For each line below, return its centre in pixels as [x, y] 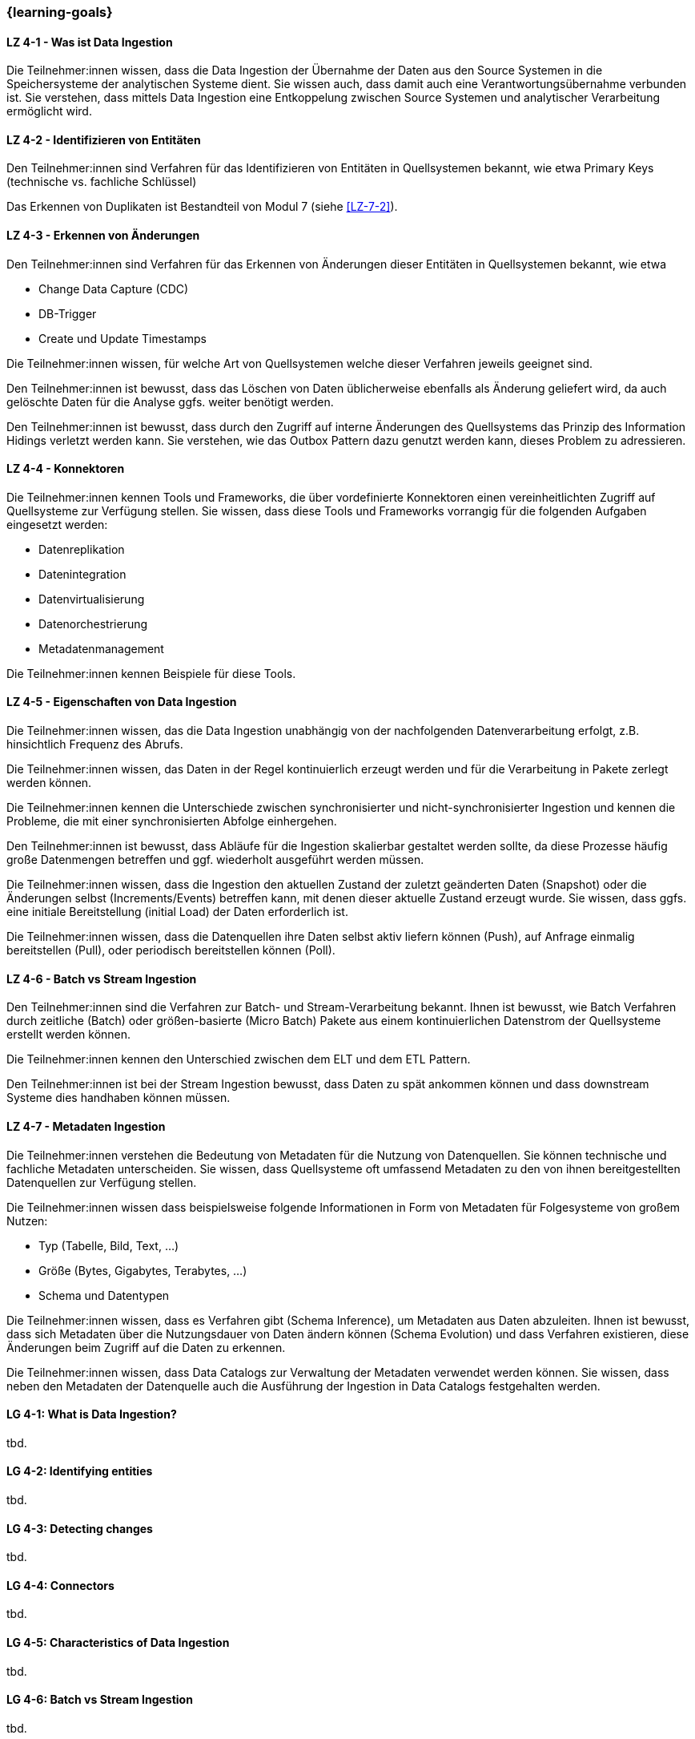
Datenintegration [82, 574]
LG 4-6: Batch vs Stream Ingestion [100, 1700]
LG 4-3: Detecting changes [80, 1528]
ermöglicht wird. [49, 111]
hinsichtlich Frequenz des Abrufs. [95, 744]
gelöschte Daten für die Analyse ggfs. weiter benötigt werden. [170, 401]
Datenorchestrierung [93, 623]
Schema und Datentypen [104, 1295]
